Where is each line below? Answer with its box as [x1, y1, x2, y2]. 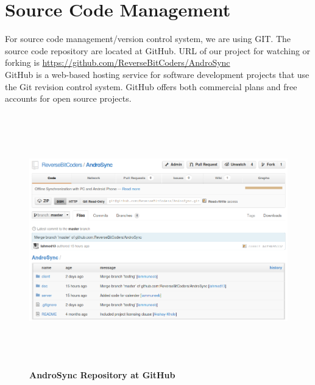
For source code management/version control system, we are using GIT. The [5, 32, 291, 45]
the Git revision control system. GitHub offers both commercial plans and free [5, 80, 297, 93]
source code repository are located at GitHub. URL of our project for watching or [5, 44, 311, 57]
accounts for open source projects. [5, 92, 132, 105]
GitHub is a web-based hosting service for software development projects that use [5, 68, 310, 80]
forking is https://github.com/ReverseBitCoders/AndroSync [5, 56, 230, 69]
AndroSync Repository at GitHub [29, 369, 175, 381]
